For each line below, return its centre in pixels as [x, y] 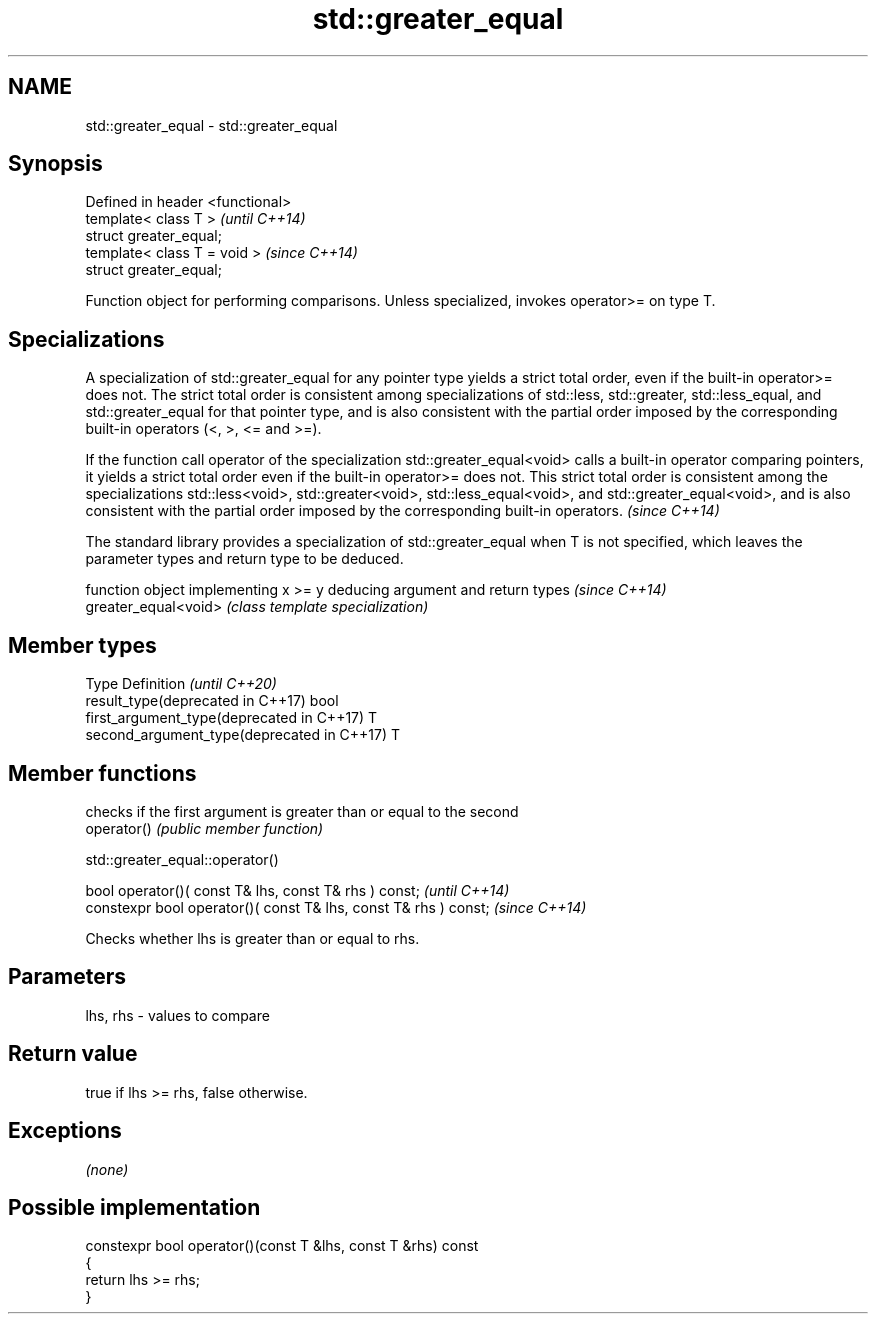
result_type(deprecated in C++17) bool [212, 701]
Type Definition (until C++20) [181, 684]
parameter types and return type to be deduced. [244, 559]
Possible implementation [134, 1207]
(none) [107, 1169]
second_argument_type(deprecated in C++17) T [243, 735]
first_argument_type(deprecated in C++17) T [231, 718]
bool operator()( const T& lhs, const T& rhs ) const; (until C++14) [297, 890]
